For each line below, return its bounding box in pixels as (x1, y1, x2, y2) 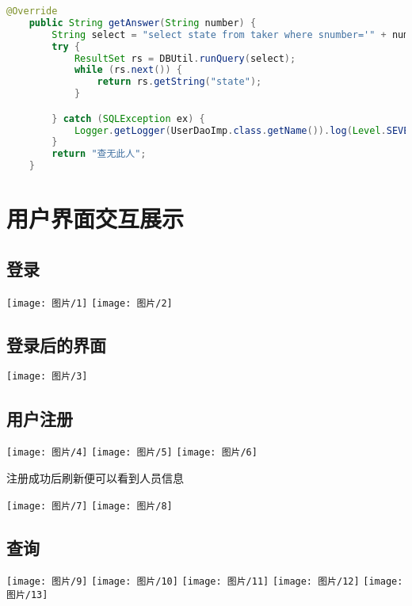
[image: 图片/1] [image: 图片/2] (6, 297, 173, 309)
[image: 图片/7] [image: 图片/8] (6, 500, 173, 512)
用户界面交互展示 (6, 202, 185, 234)
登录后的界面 (6, 332, 106, 356)
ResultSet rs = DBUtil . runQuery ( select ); (74, 52, 296, 64)
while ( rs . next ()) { (74, 64, 183, 76)
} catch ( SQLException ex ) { (51, 112, 205, 124)
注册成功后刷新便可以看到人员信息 (6, 469, 184, 486)
